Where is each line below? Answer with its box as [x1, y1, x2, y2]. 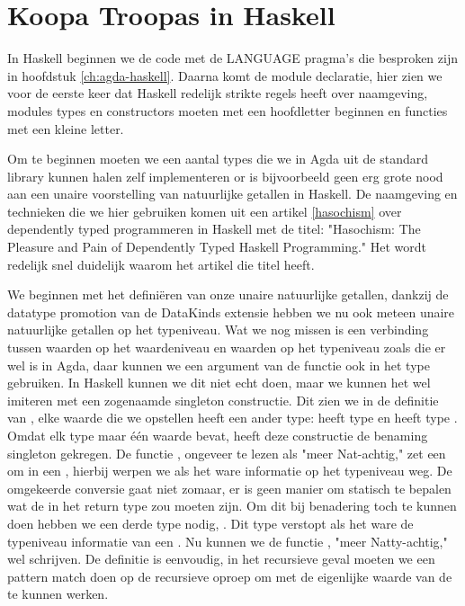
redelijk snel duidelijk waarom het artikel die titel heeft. [7, 254, 315, 273]
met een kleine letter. [7, 119, 124, 138]
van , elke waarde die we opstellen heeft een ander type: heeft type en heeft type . [7, 408, 458, 427]
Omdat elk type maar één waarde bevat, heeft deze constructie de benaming [7, 426, 428, 444]
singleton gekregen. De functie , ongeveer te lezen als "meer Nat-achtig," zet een [7, 443, 446, 462]
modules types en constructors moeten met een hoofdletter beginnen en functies [7, 101, 448, 120]
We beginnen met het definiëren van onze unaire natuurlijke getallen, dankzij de [7, 285, 449, 304]
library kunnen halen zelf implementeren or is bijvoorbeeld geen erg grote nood [7, 166, 443, 185]
